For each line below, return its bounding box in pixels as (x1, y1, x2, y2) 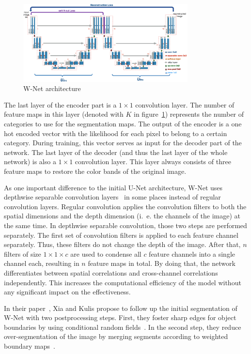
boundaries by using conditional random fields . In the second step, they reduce (4, 322, 241, 332)
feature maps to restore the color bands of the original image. (4, 166, 187, 176)
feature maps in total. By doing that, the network (88, 258, 235, 268)
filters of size (4, 248, 41, 259)
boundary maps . (4, 341, 55, 351)
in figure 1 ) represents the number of (134, 109, 244, 119)
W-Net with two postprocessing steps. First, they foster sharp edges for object (4, 312, 236, 323)
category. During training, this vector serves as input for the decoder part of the (4, 138, 242, 148)
